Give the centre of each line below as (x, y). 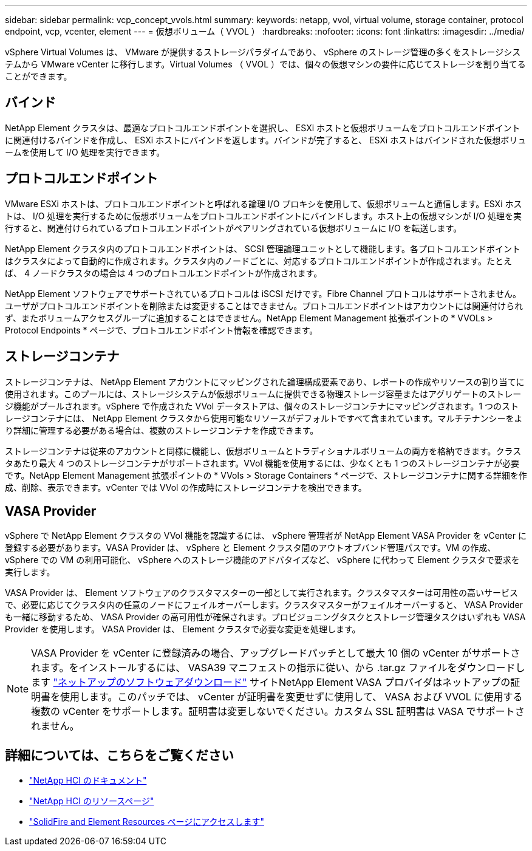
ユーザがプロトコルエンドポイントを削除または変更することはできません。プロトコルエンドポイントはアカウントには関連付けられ (264, 306)
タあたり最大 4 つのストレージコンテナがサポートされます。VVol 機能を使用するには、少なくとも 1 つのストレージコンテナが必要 (262, 463)
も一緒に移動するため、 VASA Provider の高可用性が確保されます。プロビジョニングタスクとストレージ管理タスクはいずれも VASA (265, 617)
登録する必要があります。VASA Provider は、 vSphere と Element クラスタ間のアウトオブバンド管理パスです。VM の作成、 (251, 548)
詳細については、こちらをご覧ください (119, 755)
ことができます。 (39, 76)
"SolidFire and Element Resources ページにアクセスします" (147, 822)
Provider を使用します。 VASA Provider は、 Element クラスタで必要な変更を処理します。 (183, 629)
